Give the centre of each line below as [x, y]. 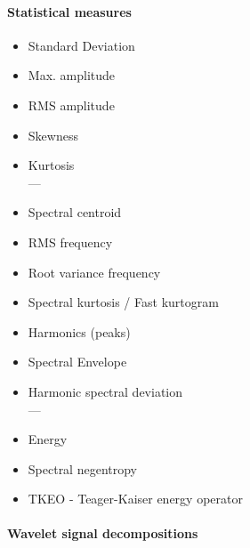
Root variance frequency [94, 272]
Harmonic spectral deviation [105, 391]
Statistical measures [69, 11]
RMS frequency [70, 242]
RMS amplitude [71, 105]
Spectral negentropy [83, 468]
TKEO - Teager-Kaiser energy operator [135, 499]
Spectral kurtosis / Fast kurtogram [123, 302]
